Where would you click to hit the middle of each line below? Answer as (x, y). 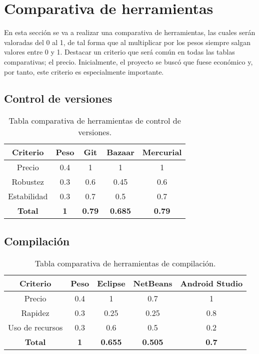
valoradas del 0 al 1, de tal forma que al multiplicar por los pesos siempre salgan (127, 42)
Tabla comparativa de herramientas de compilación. (125, 263)
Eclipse (111, 283)
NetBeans (153, 283)
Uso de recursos (35, 327)
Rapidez (35, 312)
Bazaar (120, 152)
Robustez (28, 182)
